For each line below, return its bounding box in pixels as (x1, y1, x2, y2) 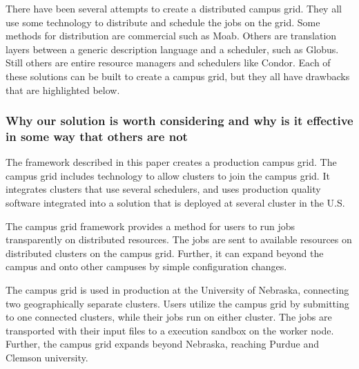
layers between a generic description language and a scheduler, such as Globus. (6, 41, 339, 56)
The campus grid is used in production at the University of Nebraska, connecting (6, 283, 349, 297)
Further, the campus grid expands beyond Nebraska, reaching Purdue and (6, 337, 319, 351)
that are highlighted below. (6, 82, 120, 97)
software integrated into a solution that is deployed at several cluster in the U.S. (6, 196, 345, 210)
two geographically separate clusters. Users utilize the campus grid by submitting (6, 296, 349, 310)
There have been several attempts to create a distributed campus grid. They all (6, 1, 342, 15)
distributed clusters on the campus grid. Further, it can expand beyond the (6, 245, 324, 260)
